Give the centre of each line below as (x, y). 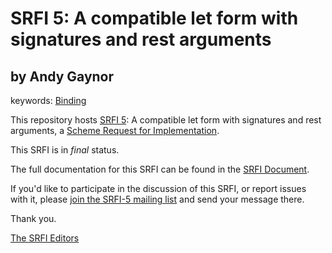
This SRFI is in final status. (65, 150)
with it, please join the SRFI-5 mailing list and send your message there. (157, 199)
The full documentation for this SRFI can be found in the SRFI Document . (160, 169)
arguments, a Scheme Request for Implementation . (115, 130)
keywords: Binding (48, 100)
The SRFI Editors (45, 238)
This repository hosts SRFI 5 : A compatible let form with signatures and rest (166, 120)
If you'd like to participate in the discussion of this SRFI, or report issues (158, 188)
